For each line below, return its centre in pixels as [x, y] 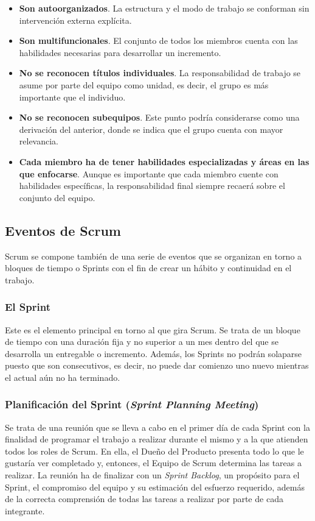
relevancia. [39, 141]
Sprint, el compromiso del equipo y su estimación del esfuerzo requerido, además [155, 487]
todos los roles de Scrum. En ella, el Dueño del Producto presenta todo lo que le [154, 451]
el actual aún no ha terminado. [63, 377]
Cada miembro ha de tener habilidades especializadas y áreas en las [164, 161]
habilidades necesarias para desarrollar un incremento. [120, 52]
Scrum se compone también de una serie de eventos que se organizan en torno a [154, 256]
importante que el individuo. [72, 97]
